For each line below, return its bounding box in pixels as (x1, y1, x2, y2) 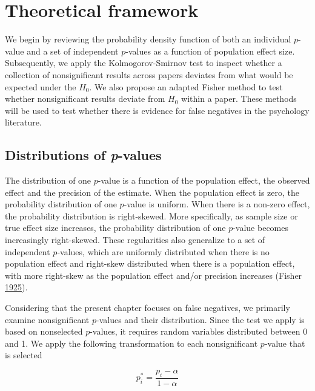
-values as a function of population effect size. (125, 44, 295, 57)
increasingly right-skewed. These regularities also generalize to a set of (5, 233, 265, 246)
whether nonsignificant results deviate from (5, 92, 165, 105)
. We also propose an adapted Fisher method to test (89, 80, 283, 93)
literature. (5, 116, 42, 129)
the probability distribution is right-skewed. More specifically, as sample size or (5, 209, 298, 222)
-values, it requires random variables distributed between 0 (90, 325, 308, 338)
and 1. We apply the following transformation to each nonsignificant (5, 336, 258, 349)
